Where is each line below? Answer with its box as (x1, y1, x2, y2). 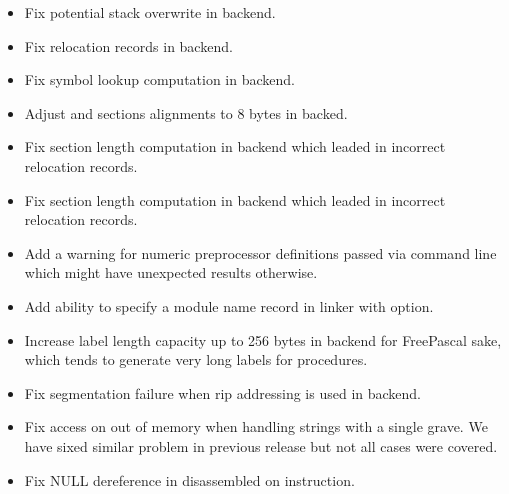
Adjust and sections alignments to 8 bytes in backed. (24, 102, 348, 123)
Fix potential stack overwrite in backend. (24, 2, 276, 22)
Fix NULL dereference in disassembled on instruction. (24, 469, 355, 490)
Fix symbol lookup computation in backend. (24, 69, 295, 90)
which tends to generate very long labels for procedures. (24, 349, 368, 370)
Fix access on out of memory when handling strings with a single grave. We (24, 416, 488, 437)
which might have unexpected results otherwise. (24, 262, 318, 283)
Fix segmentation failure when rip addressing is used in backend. (24, 382, 422, 403)
